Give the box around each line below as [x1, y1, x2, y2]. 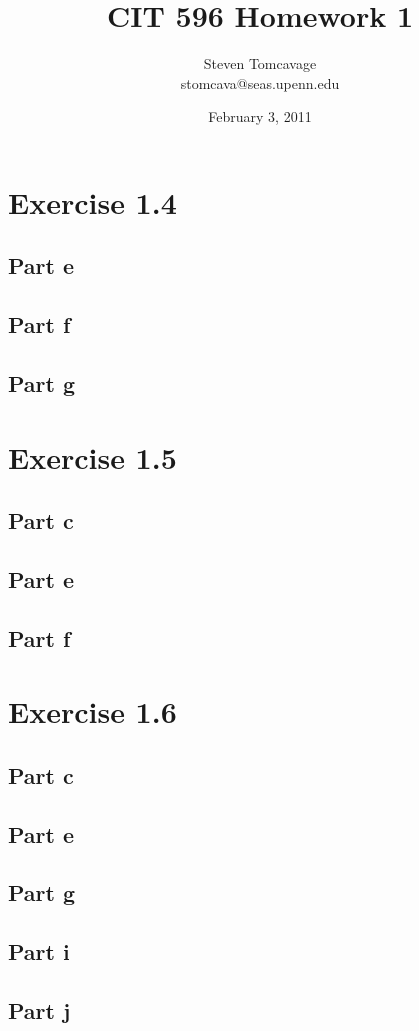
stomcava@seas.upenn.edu [180, 72, 340, 93]
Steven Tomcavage [203, 53, 317, 74]
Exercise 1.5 [8, 436, 177, 477]
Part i [8, 936, 70, 967]
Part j [8, 995, 71, 1026]
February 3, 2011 [208, 106, 312, 127]
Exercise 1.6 [8, 691, 177, 732]
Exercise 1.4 [8, 181, 177, 222]
